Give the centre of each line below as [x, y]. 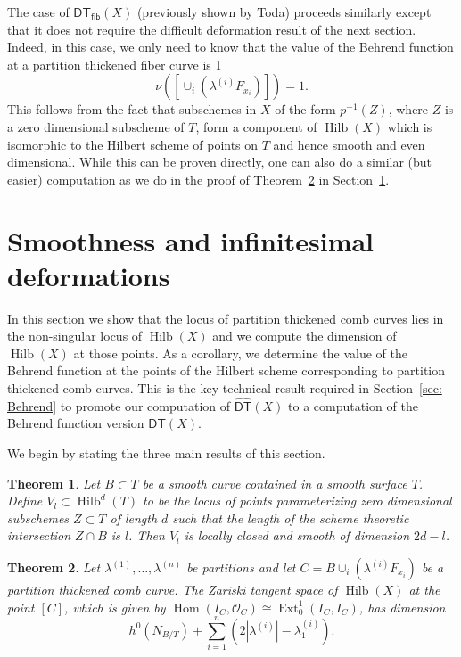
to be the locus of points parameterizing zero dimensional [297, 501]
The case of [38, 12]
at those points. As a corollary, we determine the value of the [240, 353]
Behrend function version [76, 423]
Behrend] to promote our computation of [119, 405]
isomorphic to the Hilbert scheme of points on [133, 144]
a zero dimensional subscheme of [96, 126]
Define [25, 501]
